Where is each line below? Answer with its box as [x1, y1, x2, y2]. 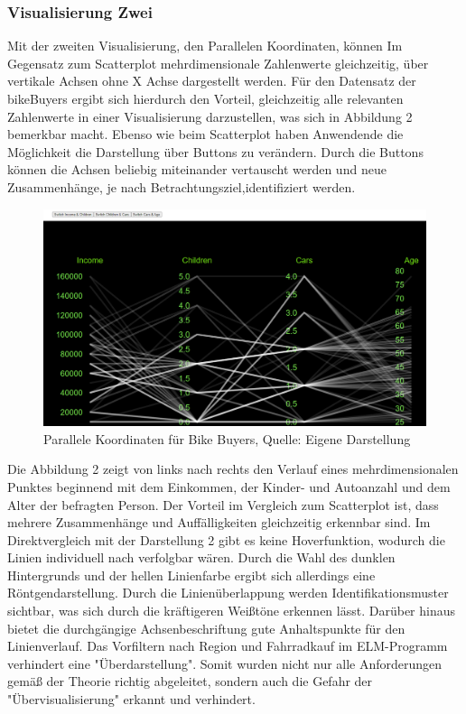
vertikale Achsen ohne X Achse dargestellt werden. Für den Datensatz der [7, 71, 416, 90]
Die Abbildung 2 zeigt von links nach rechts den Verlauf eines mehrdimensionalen [7, 459, 459, 478]
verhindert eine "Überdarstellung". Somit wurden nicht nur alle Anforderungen [7, 654, 443, 672]
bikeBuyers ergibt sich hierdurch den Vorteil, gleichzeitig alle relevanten [7, 89, 404, 107]
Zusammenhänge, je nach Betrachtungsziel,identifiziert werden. [7, 177, 356, 196]
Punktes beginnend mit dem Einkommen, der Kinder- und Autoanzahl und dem [7, 477, 451, 496]
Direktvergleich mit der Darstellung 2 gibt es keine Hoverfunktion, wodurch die [7, 530, 445, 549]
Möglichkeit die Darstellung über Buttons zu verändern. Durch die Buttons [7, 142, 424, 161]
